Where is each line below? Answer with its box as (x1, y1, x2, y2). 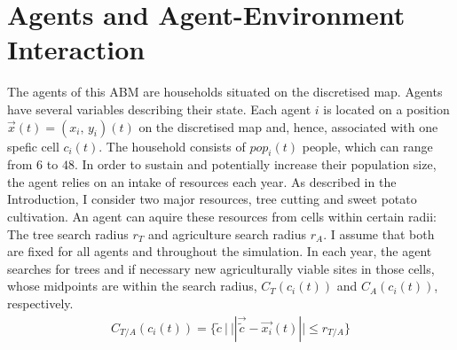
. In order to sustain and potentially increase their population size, (74, 155, 437, 174)
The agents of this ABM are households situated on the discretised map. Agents (7, 82, 443, 101)
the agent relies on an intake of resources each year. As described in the (7, 172, 397, 191)
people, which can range (302, 136, 433, 155)
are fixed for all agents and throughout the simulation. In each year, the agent (7, 242, 432, 261)
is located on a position (323, 99, 450, 118)
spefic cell (7, 136, 59, 155)
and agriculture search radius (147, 224, 306, 243)
